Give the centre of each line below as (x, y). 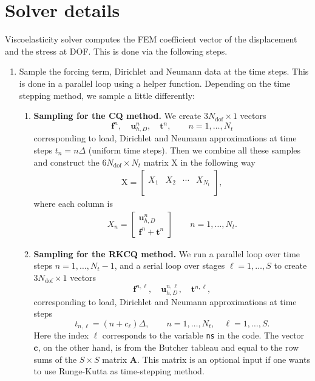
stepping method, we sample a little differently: (107, 95)
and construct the (66, 162)
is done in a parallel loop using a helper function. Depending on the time (155, 83)
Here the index (61, 335)
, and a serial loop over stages (170, 265)
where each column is (73, 204)
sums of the (55, 359)
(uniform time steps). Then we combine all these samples (195, 150)
